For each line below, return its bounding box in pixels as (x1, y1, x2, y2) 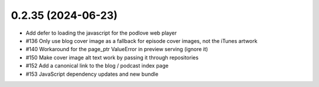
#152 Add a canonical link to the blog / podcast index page (25, 62, 169, 69)
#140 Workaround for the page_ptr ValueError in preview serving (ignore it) (25, 46, 209, 53)
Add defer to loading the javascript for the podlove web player (25, 29, 177, 36)
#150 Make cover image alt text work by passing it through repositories (25, 53, 199, 61)
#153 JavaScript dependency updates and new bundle (25, 71, 159, 78)
